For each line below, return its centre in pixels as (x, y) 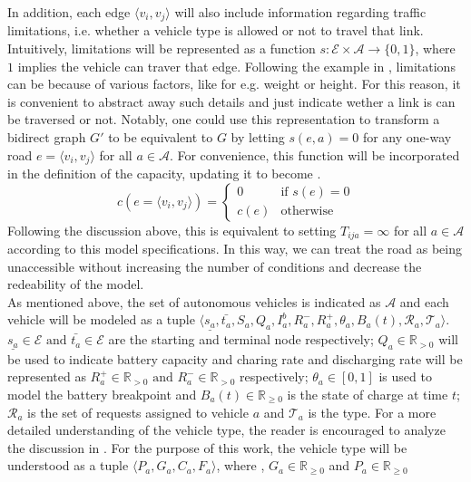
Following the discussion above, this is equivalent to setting (172, 230)
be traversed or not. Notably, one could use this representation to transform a (224, 119)
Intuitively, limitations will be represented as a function (162, 48)
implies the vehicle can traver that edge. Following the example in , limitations (236, 66)
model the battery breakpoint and (102, 395)
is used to (405, 376)
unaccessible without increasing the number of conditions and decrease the (215, 266)
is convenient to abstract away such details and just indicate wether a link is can (231, 101)
